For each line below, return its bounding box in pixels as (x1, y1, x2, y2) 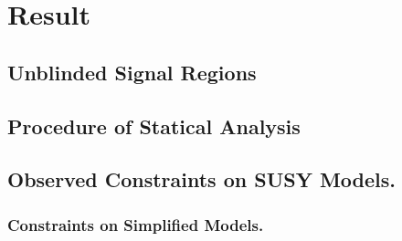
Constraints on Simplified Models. (7, 213, 264, 236)
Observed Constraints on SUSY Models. (7, 165, 397, 194)
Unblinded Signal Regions (7, 58, 257, 86)
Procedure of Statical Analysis (7, 111, 301, 140)
